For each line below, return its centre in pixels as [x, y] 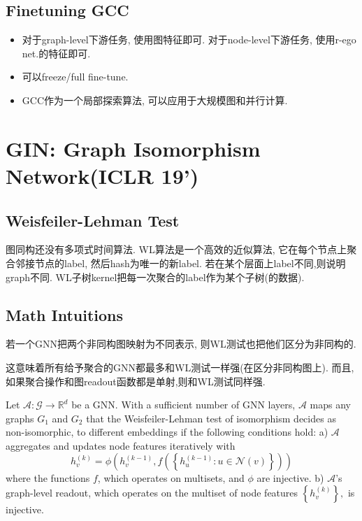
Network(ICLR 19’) [102, 175]
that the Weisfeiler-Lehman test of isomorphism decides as [211, 418]
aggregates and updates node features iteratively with [121, 445]
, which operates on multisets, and [171, 478]
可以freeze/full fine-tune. [75, 77]
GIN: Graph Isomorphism [133, 148]
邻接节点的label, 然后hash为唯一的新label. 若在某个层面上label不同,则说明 [180, 263]
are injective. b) [290, 478]
